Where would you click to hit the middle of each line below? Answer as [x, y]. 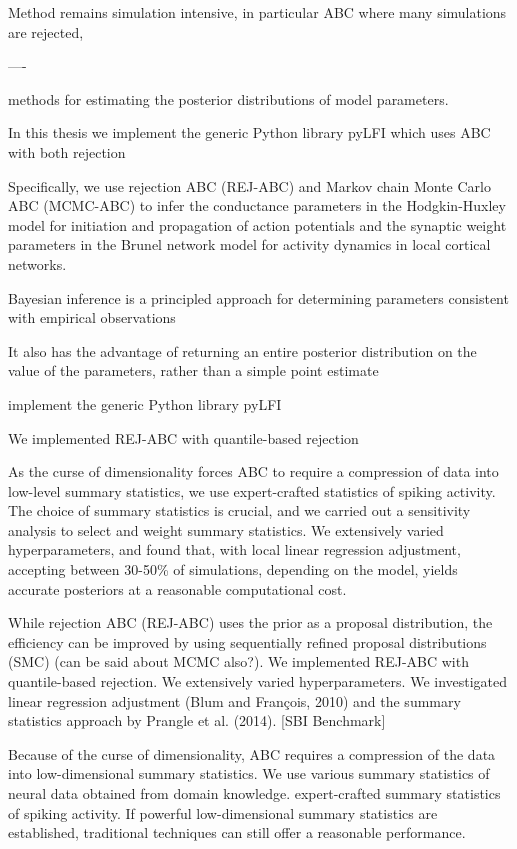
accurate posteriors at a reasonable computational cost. [177, 588]
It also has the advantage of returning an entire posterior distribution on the [242, 350]
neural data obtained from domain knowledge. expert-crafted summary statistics [254, 793]
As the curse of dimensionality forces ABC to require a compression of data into [253, 471]
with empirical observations [92, 317]
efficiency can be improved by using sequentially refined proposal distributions [247, 641]
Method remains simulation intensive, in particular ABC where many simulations [257, 12]
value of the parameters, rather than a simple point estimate [193, 370]
